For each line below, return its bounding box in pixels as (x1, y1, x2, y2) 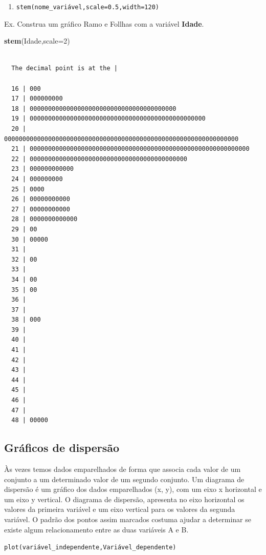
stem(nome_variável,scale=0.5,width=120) (16, 4, 159, 11)
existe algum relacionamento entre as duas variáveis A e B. (4, 524, 189, 534)
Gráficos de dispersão (4, 440, 120, 455)
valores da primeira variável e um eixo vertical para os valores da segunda (4, 504, 235, 514)
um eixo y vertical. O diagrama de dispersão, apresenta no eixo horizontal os (4, 493, 245, 504)
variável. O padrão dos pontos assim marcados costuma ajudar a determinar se (4, 513, 251, 524)
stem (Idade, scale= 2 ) (4, 35, 70, 46)
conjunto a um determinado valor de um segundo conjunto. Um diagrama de (4, 473, 245, 484)
